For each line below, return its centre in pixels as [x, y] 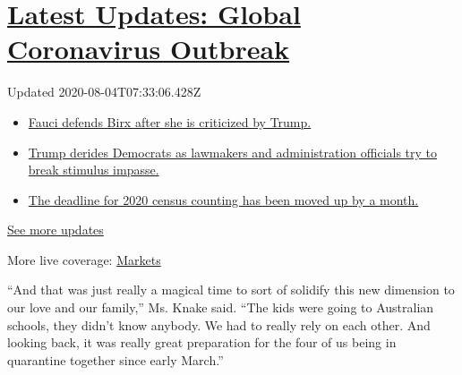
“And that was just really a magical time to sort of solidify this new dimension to [231, 290]
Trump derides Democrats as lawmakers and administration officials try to [233, 152]
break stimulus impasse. [94, 170]
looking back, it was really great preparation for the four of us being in [202, 342]
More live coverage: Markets [84, 259]
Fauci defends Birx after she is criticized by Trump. [170, 121]
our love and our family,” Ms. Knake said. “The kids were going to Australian [221, 307]
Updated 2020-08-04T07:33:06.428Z [104, 92]
